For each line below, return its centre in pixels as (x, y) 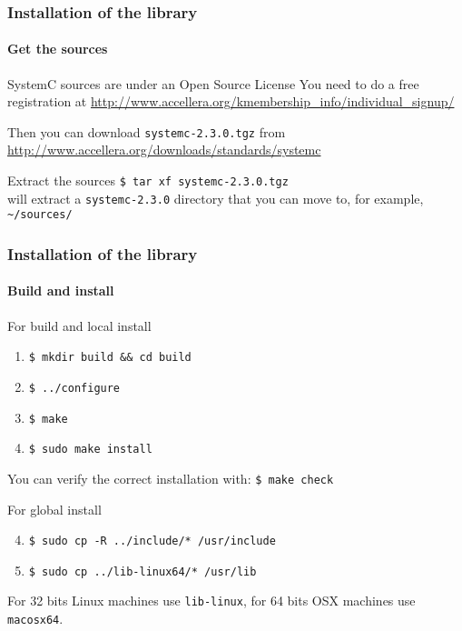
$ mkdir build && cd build (110, 358)
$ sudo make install (90, 450)
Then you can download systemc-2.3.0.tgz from (147, 131)
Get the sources (58, 49)
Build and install (61, 290)
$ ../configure (74, 388)
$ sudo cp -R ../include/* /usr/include (152, 541)
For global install (54, 509)
